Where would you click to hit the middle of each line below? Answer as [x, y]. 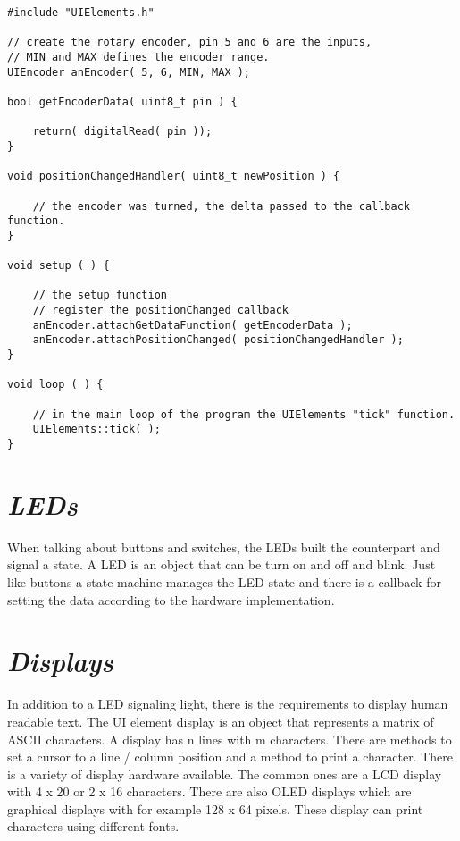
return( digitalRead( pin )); [122, 132]
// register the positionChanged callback [160, 311]
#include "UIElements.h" [81, 13]
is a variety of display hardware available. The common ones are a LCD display [225, 774]
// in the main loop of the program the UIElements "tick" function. [244, 414]
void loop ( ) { [55, 385]
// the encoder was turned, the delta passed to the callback [222, 206]
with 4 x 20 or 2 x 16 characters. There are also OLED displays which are [209, 791]
